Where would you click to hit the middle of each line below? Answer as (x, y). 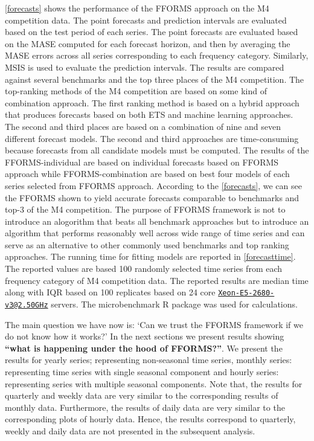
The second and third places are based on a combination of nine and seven (143, 126)
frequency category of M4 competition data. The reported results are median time (157, 280)
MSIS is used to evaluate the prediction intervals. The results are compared (145, 67)
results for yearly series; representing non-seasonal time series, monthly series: (149, 360)
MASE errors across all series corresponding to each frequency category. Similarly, (157, 55)
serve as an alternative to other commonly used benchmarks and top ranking (147, 244)
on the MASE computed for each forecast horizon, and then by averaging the (148, 43)
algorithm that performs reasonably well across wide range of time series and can (155, 233)
